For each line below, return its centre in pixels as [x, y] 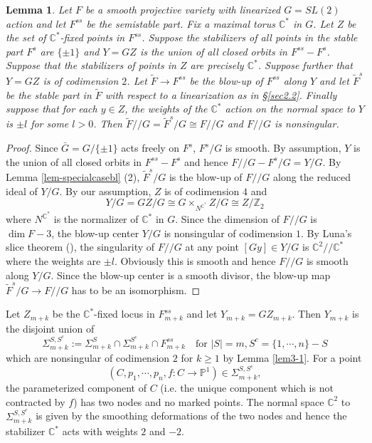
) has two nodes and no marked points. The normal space [199, 401]
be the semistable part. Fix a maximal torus [181, 23]
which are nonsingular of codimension [88, 358]
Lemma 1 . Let [39, 9]
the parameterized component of [76, 388]
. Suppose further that [305, 65]
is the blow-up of [206, 176]
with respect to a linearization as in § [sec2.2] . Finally [221, 94]
